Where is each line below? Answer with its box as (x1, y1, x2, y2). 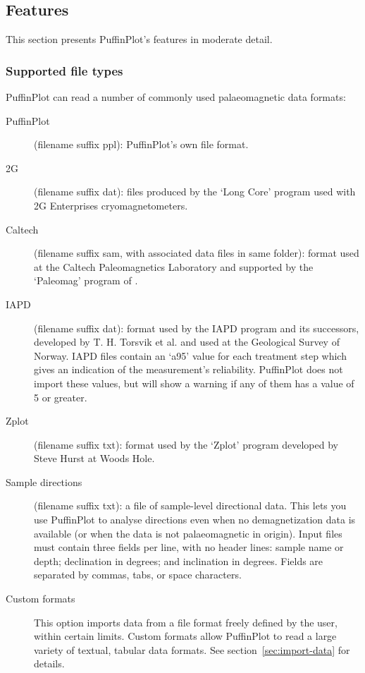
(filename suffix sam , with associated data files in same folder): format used (34, 245, 359, 260)
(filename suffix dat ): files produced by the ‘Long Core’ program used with (34, 184, 356, 199)
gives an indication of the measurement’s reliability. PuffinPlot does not (34, 362, 343, 377)
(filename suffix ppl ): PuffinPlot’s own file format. (34, 137, 249, 152)
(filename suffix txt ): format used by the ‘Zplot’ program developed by (34, 437, 338, 451)
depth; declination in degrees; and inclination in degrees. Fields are (34, 553, 323, 568)
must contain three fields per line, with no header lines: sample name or (34, 540, 344, 554)
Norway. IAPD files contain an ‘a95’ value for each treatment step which (34, 348, 347, 363)
